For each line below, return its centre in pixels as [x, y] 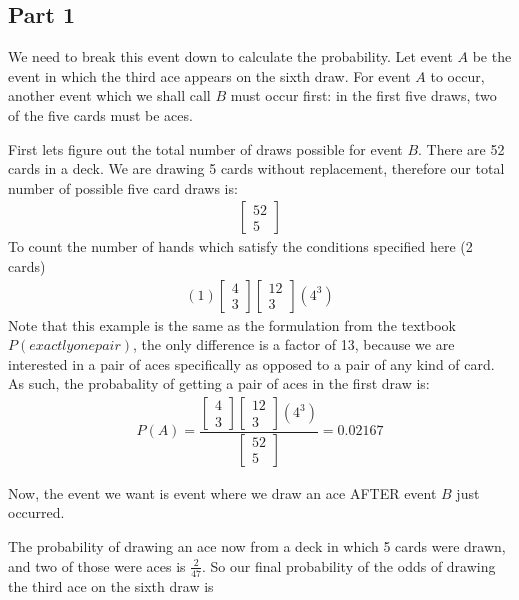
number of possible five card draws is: [123, 187]
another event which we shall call [109, 95]
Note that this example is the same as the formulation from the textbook [232, 324]
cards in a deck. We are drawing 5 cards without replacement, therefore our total [256, 168]
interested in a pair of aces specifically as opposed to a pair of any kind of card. [251, 363]
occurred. [36, 512]
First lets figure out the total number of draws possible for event [205, 148]
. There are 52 [461, 148]
